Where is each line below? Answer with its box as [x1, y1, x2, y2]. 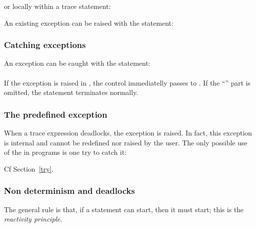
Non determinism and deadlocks [4, 184, 135, 197]
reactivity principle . [4, 214, 62, 224]
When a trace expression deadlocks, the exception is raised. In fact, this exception [4, 128, 252, 137]
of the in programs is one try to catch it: [4, 147, 127, 157]
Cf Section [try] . [4, 163, 54, 174]
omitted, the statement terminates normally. [4, 87, 138, 97]
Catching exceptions [4, 39, 86, 51]
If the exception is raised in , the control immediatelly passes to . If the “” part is [4, 77, 251, 88]
